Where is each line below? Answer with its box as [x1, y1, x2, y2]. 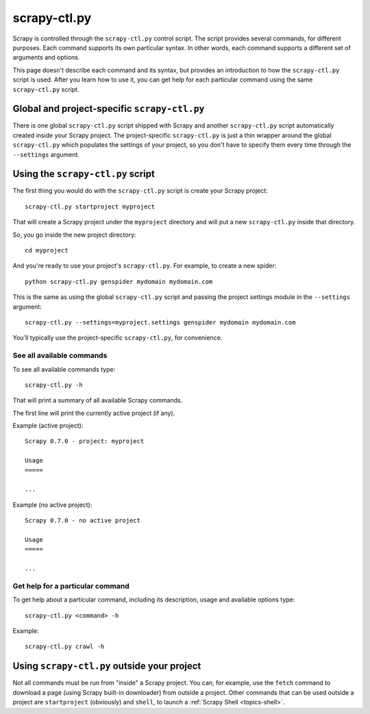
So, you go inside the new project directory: [12, 230, 136, 239]
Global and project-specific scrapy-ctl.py [12, 103, 205, 115]
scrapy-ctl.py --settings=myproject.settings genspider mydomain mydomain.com [25, 319, 296, 326]
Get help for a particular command [12, 581, 129, 591]
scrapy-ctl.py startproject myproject [25, 202, 156, 211]
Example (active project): [12, 422, 84, 430]
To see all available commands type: [12, 365, 116, 373]
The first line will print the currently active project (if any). [12, 409, 175, 417]
